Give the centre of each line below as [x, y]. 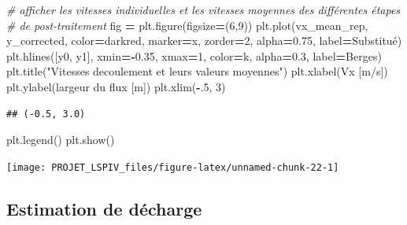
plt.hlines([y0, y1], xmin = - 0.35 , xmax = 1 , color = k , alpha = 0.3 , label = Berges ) [194, 55]
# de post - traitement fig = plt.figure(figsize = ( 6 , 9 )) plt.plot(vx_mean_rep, [187, 25]
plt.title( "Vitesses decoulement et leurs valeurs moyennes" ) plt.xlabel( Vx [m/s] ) [197, 71]
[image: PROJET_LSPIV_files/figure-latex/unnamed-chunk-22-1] [173, 167]
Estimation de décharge [104, 208]
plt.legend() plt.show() [61, 140]
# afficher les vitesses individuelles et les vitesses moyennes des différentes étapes [203, 9]
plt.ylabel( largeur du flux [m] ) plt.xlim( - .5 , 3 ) [116, 86]
